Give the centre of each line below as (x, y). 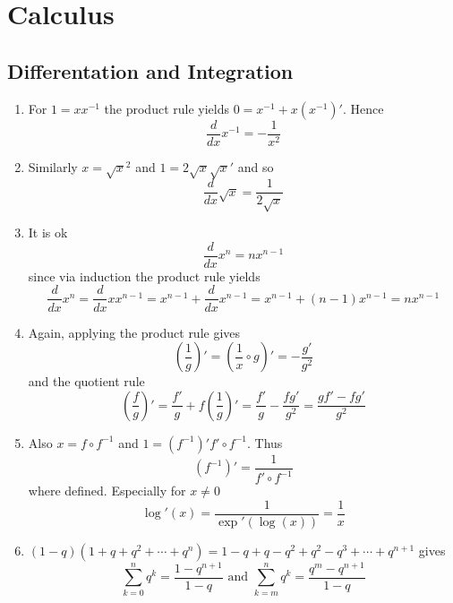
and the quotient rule (86, 381)
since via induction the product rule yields (144, 276)
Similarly (53, 166)
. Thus (265, 442)
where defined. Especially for (107, 491)
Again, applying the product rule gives (134, 332)
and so (256, 166)
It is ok (48, 233)
